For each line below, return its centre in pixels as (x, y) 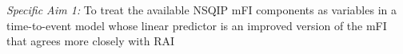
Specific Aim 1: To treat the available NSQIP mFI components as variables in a (201, 10)
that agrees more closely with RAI (90, 41)
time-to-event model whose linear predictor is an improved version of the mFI (197, 25)
